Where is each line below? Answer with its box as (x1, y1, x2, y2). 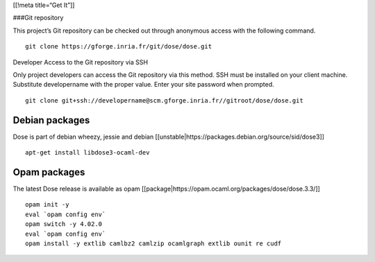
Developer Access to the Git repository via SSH (12, 58, 149, 66)
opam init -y (25, 201, 69, 209)
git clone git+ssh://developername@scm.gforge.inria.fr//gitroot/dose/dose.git (25, 96, 303, 104)
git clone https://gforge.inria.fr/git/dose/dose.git (25, 42, 212, 51)
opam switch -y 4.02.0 (25, 220, 103, 228)
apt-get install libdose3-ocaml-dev (25, 149, 150, 157)
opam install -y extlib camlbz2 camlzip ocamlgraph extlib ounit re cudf (25, 239, 282, 247)
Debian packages (12, 114, 90, 126)
